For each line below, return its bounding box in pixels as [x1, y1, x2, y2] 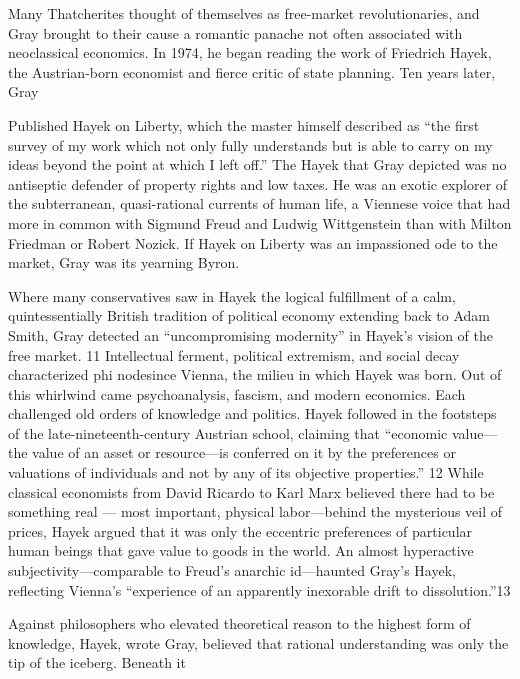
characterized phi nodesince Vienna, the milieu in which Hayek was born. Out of [8, 364, 502, 385]
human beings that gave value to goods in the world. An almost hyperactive [8, 540, 474, 561]
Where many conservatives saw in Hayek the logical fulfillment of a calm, [8, 285, 456, 306]
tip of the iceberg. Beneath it [8, 652, 186, 673]
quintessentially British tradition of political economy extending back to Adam [8, 305, 490, 326]
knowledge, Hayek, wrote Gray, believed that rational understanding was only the [8, 632, 509, 653]
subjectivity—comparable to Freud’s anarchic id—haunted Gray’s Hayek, [8, 560, 456, 581]
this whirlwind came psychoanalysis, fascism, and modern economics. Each [8, 383, 466, 404]
